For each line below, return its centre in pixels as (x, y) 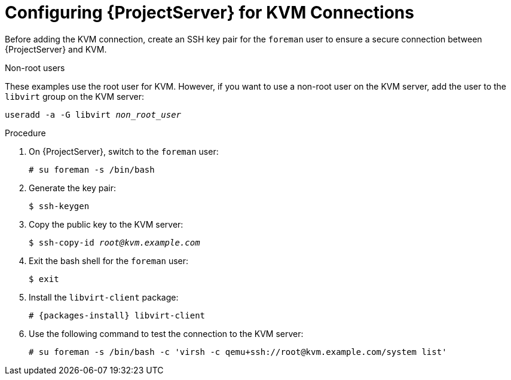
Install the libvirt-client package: (104, 297)
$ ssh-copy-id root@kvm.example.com (114, 242)
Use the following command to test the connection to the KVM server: (166, 333)
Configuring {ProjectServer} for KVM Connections (209, 13)
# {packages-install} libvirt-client (117, 315)
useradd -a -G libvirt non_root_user (93, 114)
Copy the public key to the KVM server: (106, 224)
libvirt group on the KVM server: (75, 96)
